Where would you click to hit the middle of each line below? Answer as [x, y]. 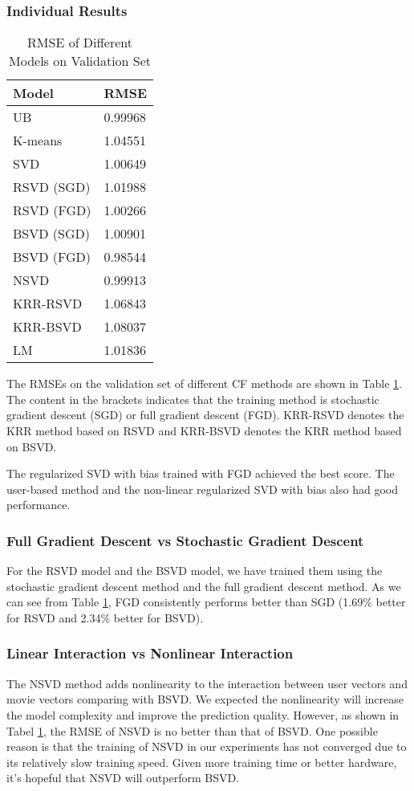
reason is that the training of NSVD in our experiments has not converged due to [207, 746]
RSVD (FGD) [52, 210]
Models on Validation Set [80, 61]
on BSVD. [32, 446]
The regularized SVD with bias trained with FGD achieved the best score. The [201, 473]
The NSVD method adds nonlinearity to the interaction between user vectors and [207, 683]
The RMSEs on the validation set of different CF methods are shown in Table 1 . [204, 383]
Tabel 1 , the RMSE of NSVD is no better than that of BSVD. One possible [192, 730]
